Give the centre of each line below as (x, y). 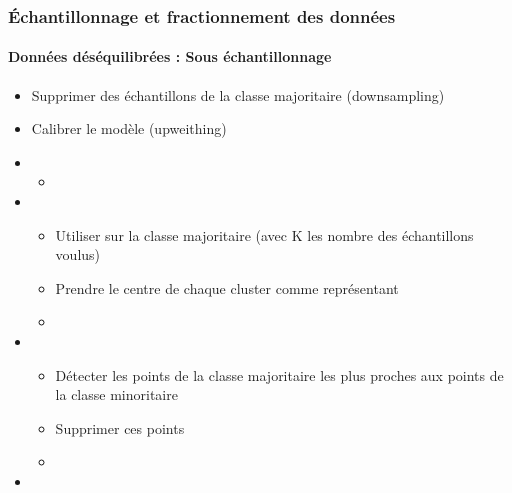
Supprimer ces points (120, 427)
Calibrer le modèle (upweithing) (129, 128)
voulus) (78, 254)
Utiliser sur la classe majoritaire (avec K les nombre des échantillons (264, 234)
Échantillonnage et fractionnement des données (202, 15)
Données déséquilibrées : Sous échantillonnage (170, 56)
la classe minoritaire (116, 394)
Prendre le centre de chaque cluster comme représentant (227, 287)
